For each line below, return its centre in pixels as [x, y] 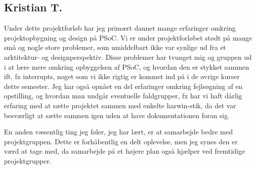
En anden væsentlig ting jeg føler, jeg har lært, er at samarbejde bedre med [118, 132]
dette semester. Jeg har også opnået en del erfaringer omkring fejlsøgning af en [123, 86]
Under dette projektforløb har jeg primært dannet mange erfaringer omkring [120, 28]
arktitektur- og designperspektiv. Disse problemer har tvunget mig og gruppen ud [128, 57]
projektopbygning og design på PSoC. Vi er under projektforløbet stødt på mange [128, 37]
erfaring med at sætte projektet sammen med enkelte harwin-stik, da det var [120, 105]
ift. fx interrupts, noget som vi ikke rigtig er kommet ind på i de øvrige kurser [122, 76]
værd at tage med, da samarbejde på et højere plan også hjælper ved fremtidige [125, 151]
